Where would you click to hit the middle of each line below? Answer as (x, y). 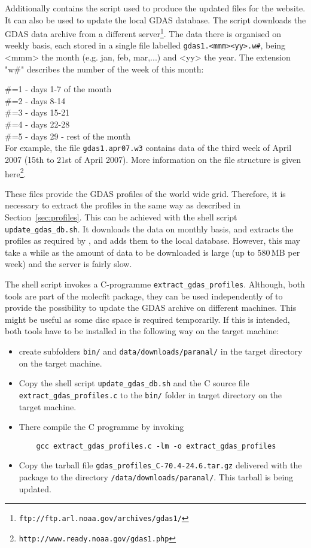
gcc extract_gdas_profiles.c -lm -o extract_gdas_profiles (156, 446)
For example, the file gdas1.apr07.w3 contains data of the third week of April (148, 148)
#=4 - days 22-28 (37, 124)
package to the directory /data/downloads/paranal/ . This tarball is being (156, 477)
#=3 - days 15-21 (37, 112)
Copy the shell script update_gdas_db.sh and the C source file (134, 383)
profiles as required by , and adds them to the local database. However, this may (153, 240)
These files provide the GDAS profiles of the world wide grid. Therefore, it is (145, 193)
